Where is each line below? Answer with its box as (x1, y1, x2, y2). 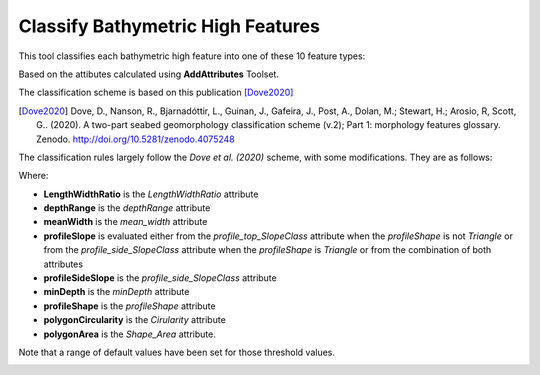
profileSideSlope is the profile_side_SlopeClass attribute (43, 272, 277, 284)
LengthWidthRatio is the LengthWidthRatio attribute (43, 188, 259, 200)
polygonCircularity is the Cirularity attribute (43, 314, 227, 326)
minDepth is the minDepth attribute (43, 286, 190, 298)
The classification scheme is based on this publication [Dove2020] (18, 86, 294, 99)
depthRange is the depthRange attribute (43, 202, 211, 214)
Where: (18, 170, 49, 182)
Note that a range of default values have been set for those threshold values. (18, 346, 335, 358)
